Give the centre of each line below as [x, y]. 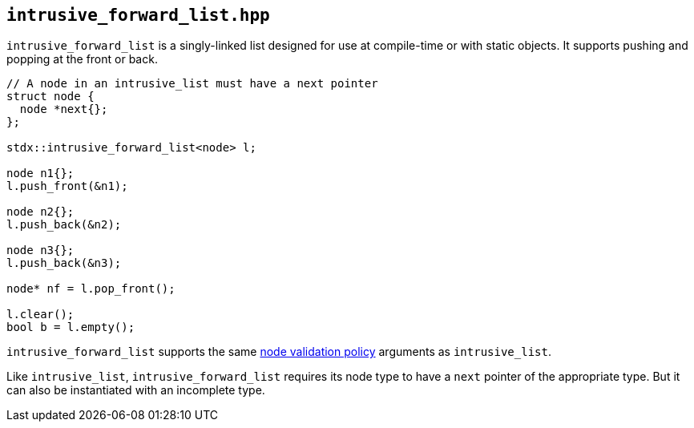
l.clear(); [40, 315]
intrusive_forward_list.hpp [138, 15]
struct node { [50, 97]
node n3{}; [40, 250]
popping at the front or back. [82, 59]
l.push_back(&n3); [64, 263]
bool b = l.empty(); [71, 327]
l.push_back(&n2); [64, 225]
